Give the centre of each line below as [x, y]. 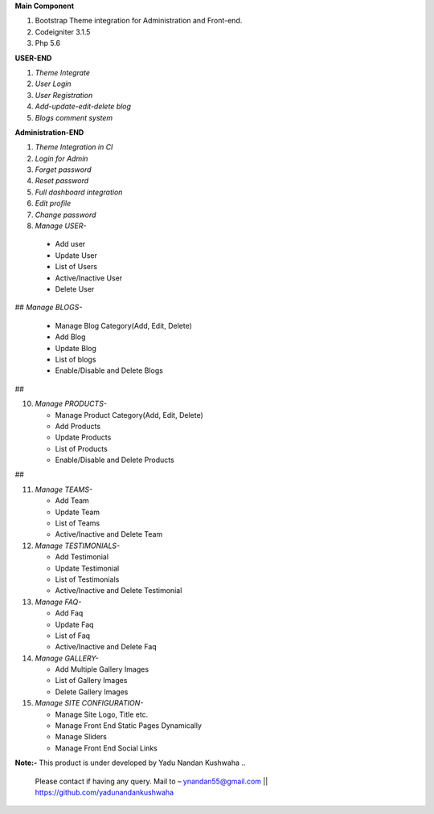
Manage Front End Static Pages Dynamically [129, 726]
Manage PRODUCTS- [71, 404]
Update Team [78, 512]
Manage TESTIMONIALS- [78, 546]
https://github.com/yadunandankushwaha [104, 792]
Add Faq [69, 613]
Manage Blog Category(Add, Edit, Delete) [124, 325]
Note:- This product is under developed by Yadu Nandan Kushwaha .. [130, 763]
